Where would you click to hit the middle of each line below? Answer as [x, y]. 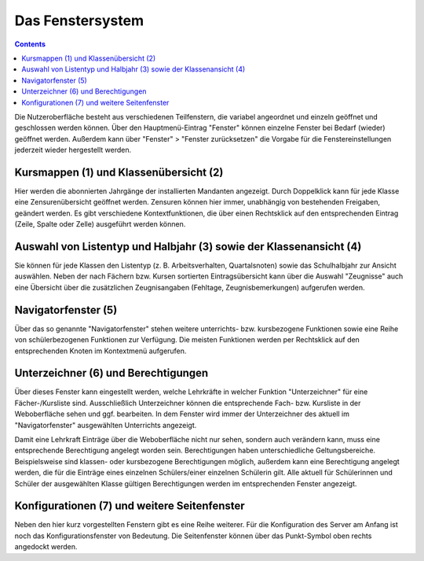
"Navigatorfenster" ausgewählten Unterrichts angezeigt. [106, 425]
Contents [30, 44]
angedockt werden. [46, 547]
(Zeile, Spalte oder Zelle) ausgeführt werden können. [100, 224]
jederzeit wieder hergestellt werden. [73, 150]
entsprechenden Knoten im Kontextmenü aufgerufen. [101, 351]
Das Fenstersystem [79, 20]
